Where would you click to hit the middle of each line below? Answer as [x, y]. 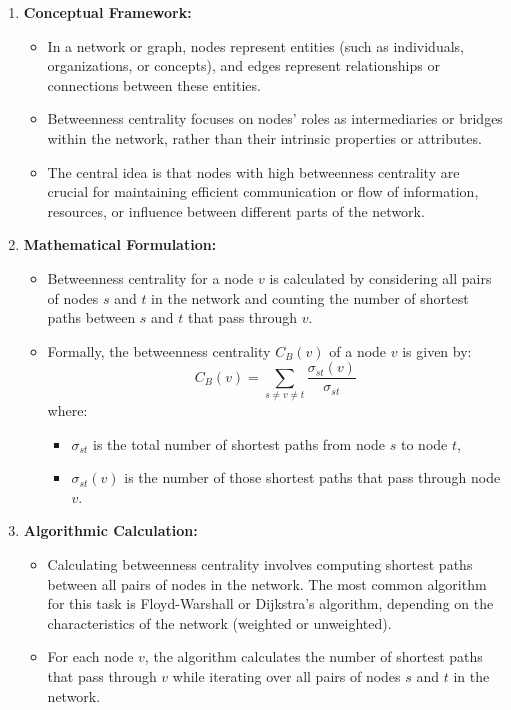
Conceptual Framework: [107, 12]
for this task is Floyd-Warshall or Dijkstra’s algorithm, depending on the [270, 603]
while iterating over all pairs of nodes [286, 676]
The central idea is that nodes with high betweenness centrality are [253, 171]
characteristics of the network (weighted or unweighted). [219, 622]
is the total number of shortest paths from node [239, 443]
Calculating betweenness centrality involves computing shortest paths [260, 564]
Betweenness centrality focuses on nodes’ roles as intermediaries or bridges [275, 118]
